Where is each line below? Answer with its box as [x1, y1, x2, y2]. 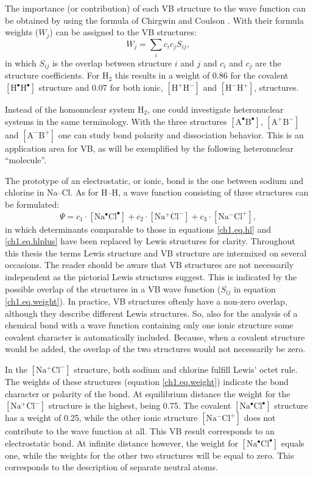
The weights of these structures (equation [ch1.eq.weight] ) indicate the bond [5, 375, 289, 387]
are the [255, 56, 281, 69]
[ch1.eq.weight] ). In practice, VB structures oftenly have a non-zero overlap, [5, 295, 287, 307]
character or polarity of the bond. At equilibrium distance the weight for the [5, 387, 290, 400]
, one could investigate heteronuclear [147, 103, 284, 116]
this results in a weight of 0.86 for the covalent [114, 69, 289, 82]
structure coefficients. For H [5, 69, 109, 82]
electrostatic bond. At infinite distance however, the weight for [5, 436, 238, 449]
